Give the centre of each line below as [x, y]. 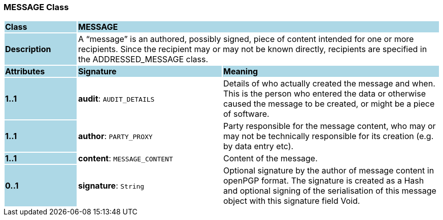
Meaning [241, 72]
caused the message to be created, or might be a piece [329, 104]
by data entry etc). [258, 146]
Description [28, 49]
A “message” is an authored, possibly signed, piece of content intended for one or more [246, 39]
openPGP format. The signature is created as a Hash [323, 181]
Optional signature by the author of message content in [329, 171]
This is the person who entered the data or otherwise [325, 94]
